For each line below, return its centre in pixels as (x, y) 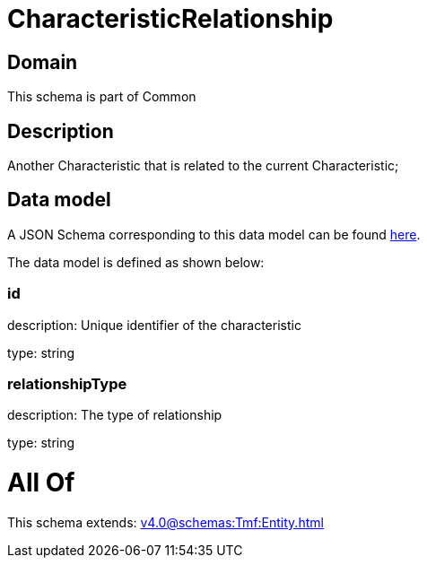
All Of (41, 483)
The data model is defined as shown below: (136, 262)
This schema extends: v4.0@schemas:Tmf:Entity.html (166, 522)
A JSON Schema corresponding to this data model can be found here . (214, 234)
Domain (43, 62)
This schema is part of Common (102, 97)
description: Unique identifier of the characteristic (154, 325)
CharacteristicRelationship (170, 19)
